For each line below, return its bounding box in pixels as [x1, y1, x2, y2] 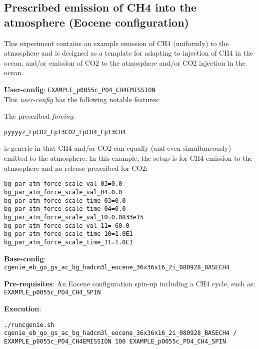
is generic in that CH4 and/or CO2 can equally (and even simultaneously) [4, 143, 231, 153]
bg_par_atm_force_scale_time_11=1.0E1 [4, 238, 133, 246]
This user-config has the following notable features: [4, 94, 160, 104]
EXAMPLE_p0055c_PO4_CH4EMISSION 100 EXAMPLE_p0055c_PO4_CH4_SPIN [4, 337, 226, 345]
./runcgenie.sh [4, 321, 54, 328]
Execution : [4, 303, 41, 313]
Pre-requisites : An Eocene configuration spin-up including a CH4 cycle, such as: [4, 278, 255, 288]
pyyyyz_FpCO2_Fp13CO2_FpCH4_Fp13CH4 [4, 128, 126, 136]
